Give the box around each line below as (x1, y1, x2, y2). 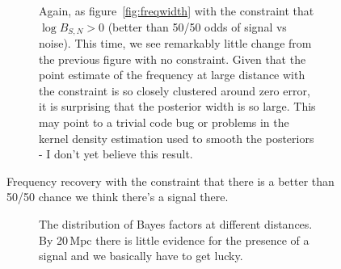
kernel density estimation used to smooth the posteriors (39, 129, 314, 146)
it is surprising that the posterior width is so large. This (39, 98, 316, 115)
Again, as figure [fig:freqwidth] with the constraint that (39, 2, 314, 19)
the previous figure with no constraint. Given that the (39, 50, 306, 67)
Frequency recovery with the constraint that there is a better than (6, 172, 335, 189)
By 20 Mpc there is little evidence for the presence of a (39, 231, 309, 248)
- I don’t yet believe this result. (39, 145, 193, 162)
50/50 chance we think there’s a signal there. (6, 188, 229, 205)
